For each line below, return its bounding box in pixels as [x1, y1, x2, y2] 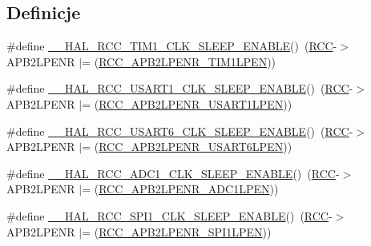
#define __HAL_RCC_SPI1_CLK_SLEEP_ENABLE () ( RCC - [6, 207, 333, 224]
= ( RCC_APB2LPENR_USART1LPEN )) [82, 95, 292, 112]
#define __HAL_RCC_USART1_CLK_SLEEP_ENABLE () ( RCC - [6, 80, 353, 97]
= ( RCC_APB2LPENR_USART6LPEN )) [82, 138, 292, 155]
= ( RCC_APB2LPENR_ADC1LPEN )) [82, 181, 279, 197]
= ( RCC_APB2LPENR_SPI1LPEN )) [82, 223, 272, 240]
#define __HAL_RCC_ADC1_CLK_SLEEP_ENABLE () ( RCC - [6, 165, 340, 181]
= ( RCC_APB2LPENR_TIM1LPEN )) [82, 53, 276, 69]
